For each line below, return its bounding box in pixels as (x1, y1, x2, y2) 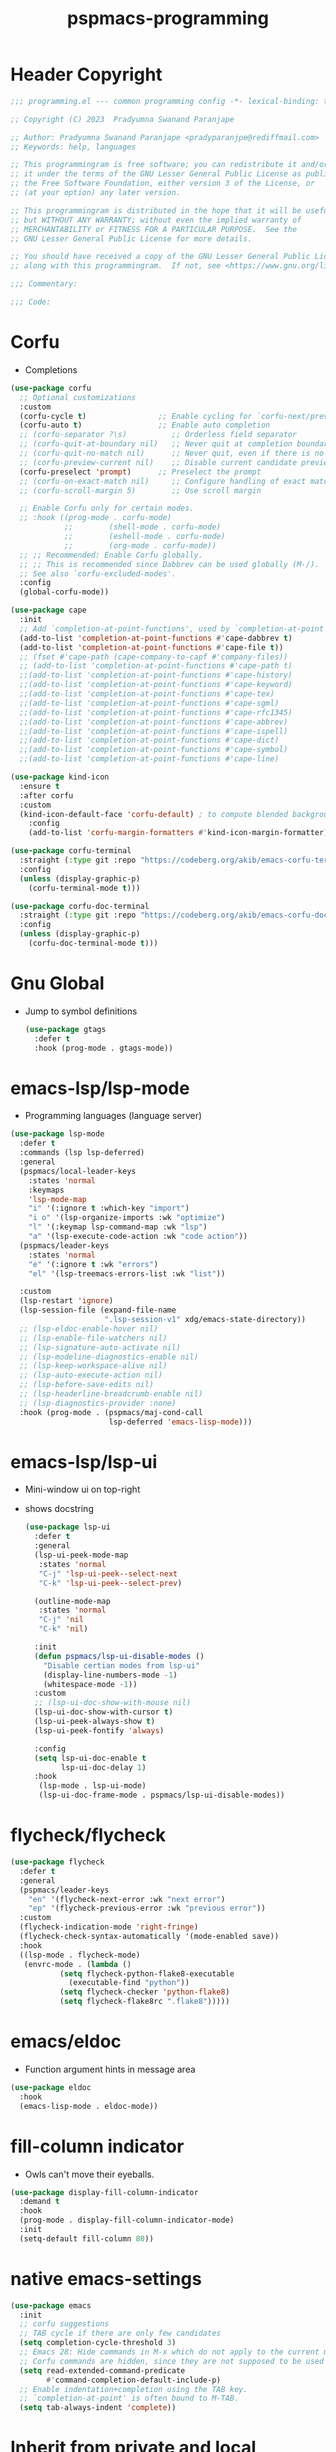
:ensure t (19, 781, 60, 791)
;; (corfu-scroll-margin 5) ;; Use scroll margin (19, 485, 262, 496)
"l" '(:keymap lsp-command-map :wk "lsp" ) (28, 1222, 208, 1232)
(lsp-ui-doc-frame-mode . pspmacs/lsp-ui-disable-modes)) (38, 1790, 286, 1801)
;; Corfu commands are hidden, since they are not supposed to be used (19, 2356, 325, 2366)
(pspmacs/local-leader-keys (19, 1166, 137, 1176)
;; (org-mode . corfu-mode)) (63, 540, 217, 551)
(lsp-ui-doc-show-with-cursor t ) (34, 1707, 174, 1717)
